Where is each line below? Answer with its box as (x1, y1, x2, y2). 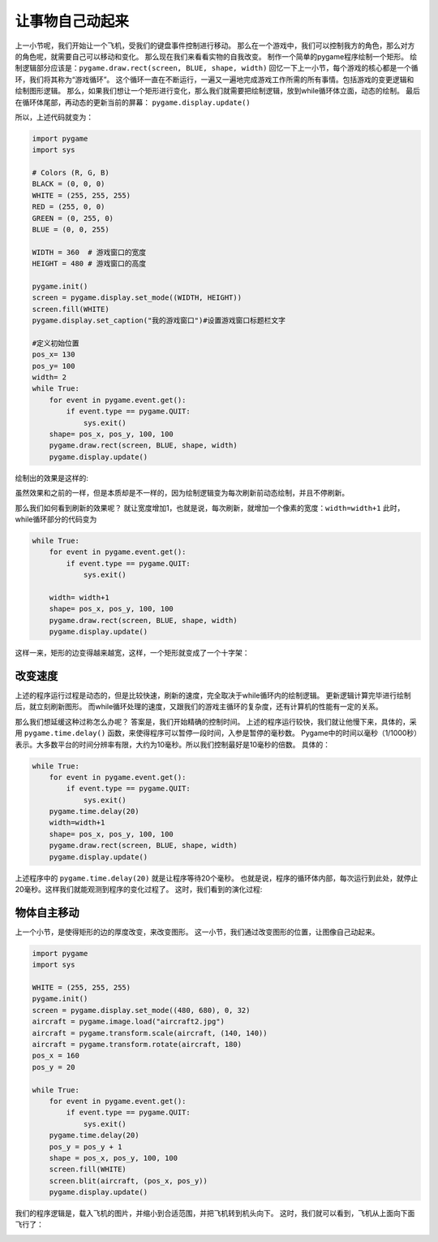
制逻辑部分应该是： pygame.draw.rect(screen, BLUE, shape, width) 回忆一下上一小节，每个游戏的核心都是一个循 (15, 63, 419, 73)
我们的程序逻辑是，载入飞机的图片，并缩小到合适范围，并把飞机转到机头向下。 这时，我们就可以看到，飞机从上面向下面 (15, 1209, 415, 1218)
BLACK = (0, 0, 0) (32, 180, 105, 188)
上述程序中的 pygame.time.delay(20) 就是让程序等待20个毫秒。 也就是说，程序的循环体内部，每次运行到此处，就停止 (15, 873, 419, 883)
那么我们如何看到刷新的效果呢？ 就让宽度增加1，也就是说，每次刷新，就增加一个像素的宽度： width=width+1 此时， (15, 503, 405, 513)
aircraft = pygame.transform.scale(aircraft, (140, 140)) (32, 1028, 268, 1037)
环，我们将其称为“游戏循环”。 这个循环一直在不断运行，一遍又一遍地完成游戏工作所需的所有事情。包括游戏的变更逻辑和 (15, 74, 414, 84)
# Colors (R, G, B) (32, 168, 109, 178)
